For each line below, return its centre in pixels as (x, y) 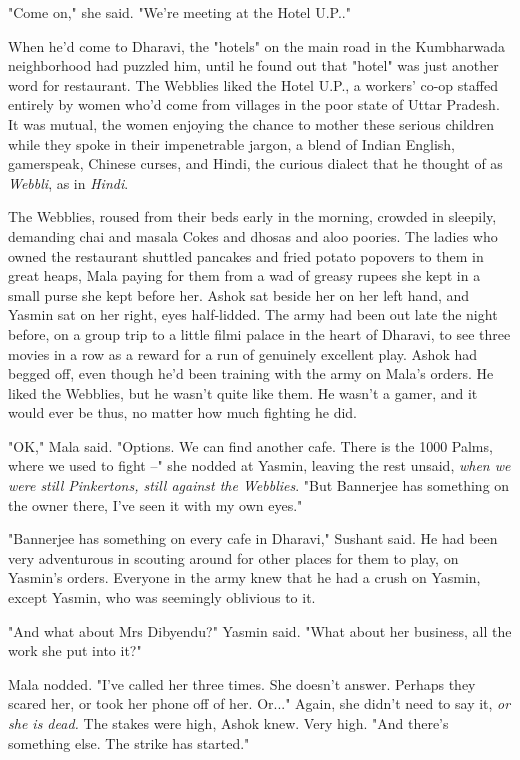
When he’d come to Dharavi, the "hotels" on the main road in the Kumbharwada (256, 45)
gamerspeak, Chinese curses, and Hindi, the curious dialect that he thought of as (255, 163)
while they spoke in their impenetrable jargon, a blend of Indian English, (231, 143)
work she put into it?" (75, 650)
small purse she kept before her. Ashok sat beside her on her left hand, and (239, 294)
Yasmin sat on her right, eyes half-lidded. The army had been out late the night (253, 314)
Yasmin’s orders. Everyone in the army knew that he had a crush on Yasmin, (244, 577)
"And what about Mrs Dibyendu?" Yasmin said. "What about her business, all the (260, 630)
